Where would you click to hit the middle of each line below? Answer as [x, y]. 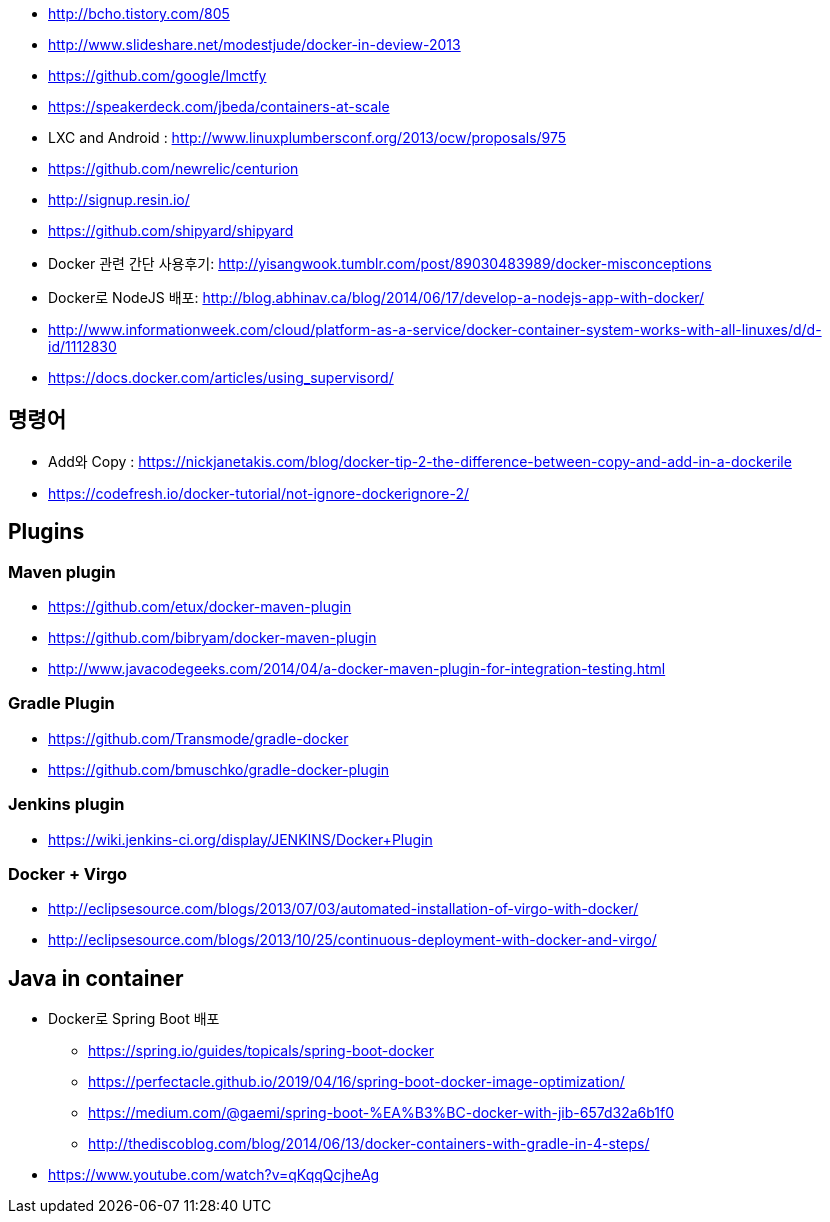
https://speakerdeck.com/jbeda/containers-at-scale [219, 106]
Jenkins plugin [66, 804]
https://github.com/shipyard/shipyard [171, 230]
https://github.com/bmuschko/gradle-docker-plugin [218, 769]
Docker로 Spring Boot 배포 [134, 1019]
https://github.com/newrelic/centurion [173, 168]
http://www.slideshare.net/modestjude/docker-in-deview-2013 [254, 44]
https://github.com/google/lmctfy [157, 75]
